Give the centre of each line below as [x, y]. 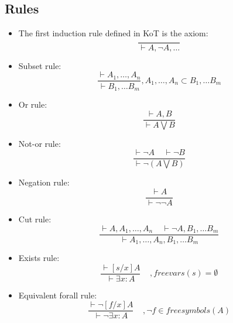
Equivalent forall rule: [58, 295]
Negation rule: [44, 182]
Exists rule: [39, 258]
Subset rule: [40, 65]
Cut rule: [35, 219]
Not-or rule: [40, 143]
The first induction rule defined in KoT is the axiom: [113, 33]
